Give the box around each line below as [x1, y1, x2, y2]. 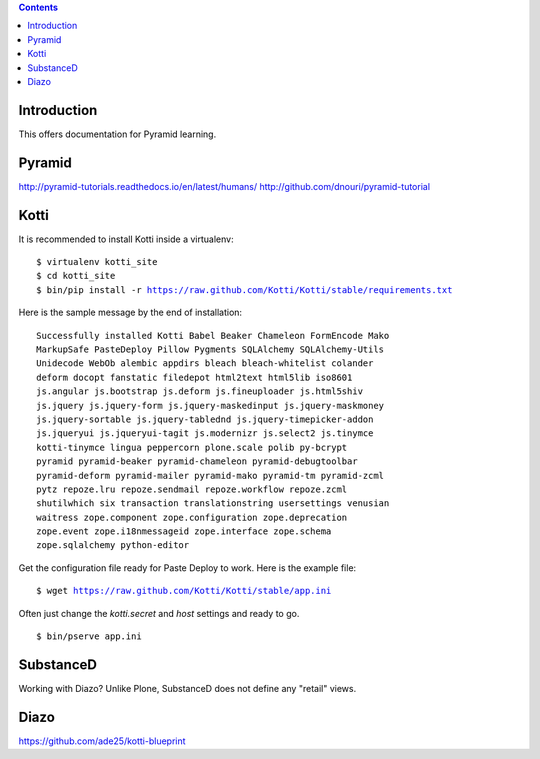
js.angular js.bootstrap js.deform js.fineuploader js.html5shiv [36, 386, 364, 397]
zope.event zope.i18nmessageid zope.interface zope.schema [36, 526, 332, 537]
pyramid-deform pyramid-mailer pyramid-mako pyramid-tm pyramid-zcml [36, 470, 385, 481]
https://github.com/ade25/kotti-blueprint [18, 735, 186, 747]
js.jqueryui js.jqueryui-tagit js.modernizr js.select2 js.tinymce [36, 428, 374, 439]
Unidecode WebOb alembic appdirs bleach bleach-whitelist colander [36, 358, 374, 369]
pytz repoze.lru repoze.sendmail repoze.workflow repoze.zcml [36, 483, 348, 495]
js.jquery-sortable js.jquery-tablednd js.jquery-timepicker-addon [36, 413, 374, 425]
